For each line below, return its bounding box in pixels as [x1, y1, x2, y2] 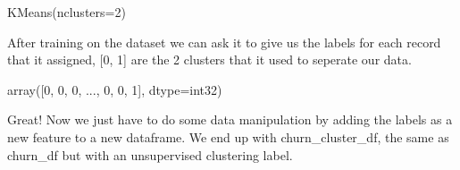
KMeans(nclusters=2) [7, 3, 126, 21]
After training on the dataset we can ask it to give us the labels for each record [7, 32, 441, 51]
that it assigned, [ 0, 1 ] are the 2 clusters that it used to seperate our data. [7, 50, 412, 69]
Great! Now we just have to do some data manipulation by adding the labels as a [7, 110, 453, 129]
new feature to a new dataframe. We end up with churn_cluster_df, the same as [7, 127, 449, 146]
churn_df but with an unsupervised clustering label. [7, 145, 293, 164]
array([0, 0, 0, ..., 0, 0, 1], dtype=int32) [7, 80, 222, 98]
